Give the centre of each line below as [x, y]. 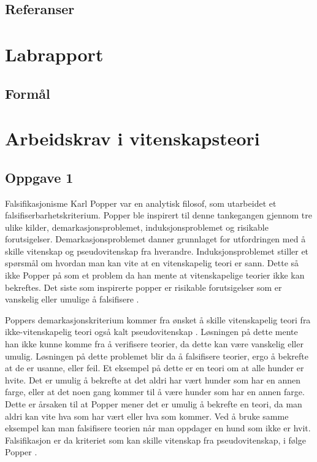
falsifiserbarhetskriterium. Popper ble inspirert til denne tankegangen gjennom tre [158, 215]
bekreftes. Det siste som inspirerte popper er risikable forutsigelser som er [143, 287]
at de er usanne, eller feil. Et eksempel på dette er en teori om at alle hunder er [155, 368]
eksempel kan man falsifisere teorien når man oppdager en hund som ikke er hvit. [158, 428]
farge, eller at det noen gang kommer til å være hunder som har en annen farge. [155, 392]
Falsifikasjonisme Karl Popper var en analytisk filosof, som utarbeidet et [141, 203]
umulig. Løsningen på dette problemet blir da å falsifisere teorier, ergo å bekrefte [157, 356]
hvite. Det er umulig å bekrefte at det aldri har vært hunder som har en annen [153, 379]
